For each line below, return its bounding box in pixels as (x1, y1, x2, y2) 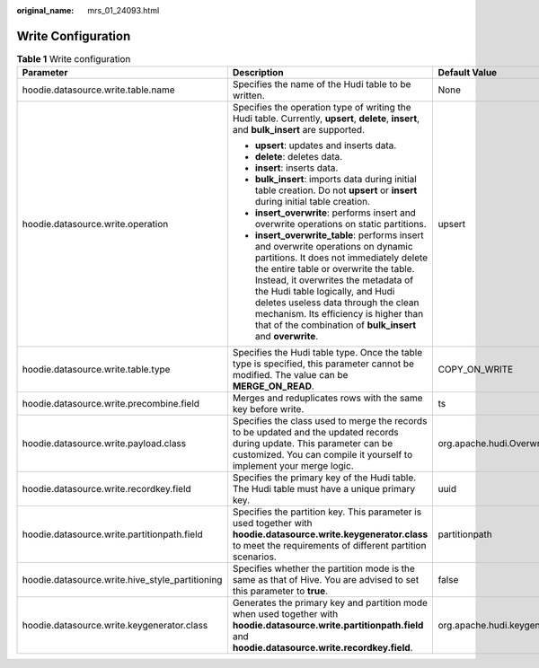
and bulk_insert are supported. (232, 124, 366, 136)
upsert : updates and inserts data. (254, 139, 397, 152)
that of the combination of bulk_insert (254, 319, 417, 331)
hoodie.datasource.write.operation (22, 218, 169, 231)
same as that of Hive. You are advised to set (232, 574, 420, 586)
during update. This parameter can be (232, 437, 393, 450)
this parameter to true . (232, 584, 328, 597)
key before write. (232, 403, 305, 416)
